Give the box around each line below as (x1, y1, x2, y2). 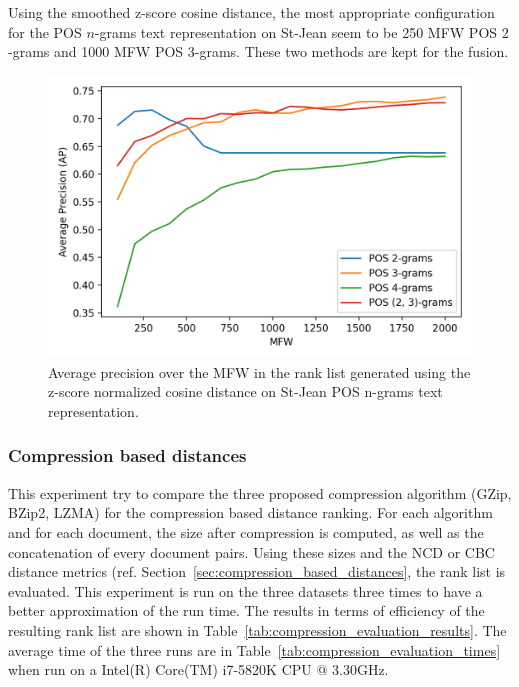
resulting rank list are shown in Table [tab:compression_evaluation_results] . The (8, 619, 507, 640)
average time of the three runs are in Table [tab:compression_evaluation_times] (8, 639, 501, 660)
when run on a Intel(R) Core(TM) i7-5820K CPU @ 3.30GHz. (8, 659, 389, 680)
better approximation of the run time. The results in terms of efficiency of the (8, 600, 485, 621)
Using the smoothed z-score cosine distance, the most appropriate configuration (8, 2, 495, 22)
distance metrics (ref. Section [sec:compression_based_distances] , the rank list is (8, 561, 506, 582)
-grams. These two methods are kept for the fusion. (194, 41, 509, 62)
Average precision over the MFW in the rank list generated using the (48, 361, 471, 382)
